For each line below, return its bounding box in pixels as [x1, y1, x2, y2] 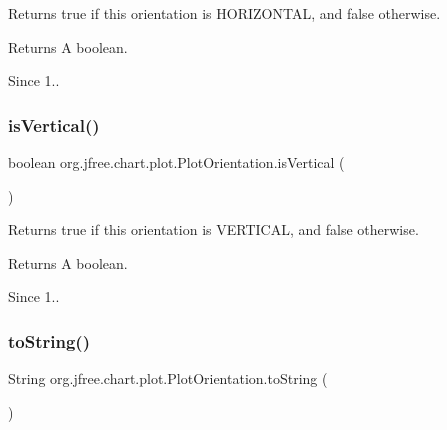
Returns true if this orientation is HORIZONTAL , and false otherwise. [8, 3, 441, 23]
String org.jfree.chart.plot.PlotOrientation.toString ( [8, 368, 328, 389]
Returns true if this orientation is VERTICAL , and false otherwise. [8, 219, 419, 240]
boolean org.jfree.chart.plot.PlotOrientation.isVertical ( [8, 152, 345, 172]
